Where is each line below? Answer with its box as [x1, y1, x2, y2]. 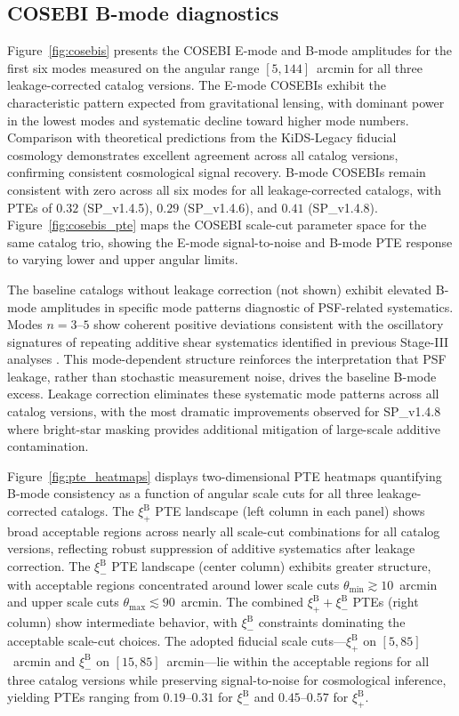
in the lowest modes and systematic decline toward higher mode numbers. [7, 110, 409, 129]
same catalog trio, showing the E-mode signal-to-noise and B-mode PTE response [7, 232, 453, 251]
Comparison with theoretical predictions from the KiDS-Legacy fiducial [7, 128, 397, 147]
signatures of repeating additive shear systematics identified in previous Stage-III [7, 332, 449, 350]
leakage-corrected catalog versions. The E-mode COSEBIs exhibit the [7, 76, 386, 94]
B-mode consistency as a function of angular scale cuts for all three [7, 484, 374, 503]
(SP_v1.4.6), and [182, 197, 278, 216]
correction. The [7, 557, 91, 575]
